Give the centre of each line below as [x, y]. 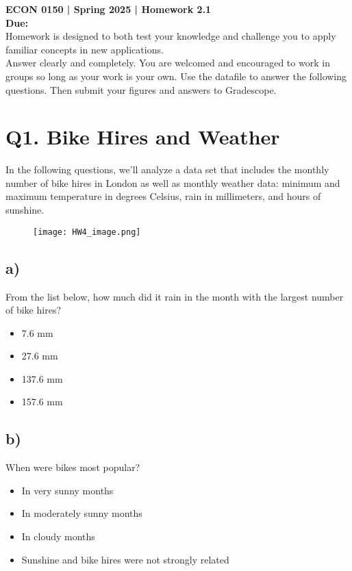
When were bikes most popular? [73, 467]
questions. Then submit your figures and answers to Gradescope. [141, 89]
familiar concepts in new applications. [85, 49]
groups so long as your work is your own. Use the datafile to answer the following [176, 76]
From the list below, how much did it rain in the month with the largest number [175, 296]
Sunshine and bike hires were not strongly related [125, 559]
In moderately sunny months [82, 513]
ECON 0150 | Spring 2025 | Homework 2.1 [109, 9]
